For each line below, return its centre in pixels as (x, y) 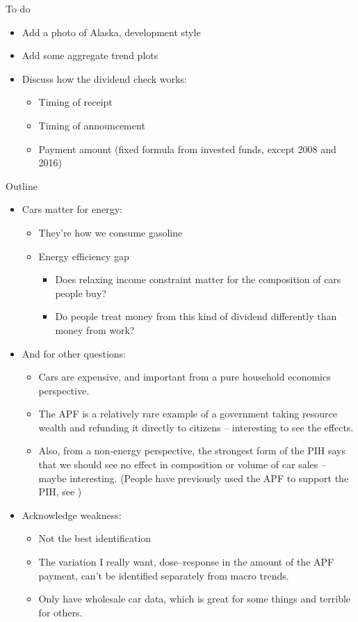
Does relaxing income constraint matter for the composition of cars (198, 279)
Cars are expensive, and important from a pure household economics (185, 377)
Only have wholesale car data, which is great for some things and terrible (195, 599)
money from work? (95, 329)
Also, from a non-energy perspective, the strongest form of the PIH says (192, 450)
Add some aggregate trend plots (90, 55)
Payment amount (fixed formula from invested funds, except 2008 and (187, 149)
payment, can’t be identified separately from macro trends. (164, 575)
